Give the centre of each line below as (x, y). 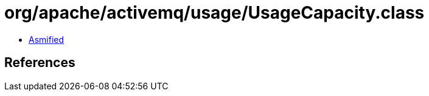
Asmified (47, 39)
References (40, 63)
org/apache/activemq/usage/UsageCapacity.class (214, 13)
